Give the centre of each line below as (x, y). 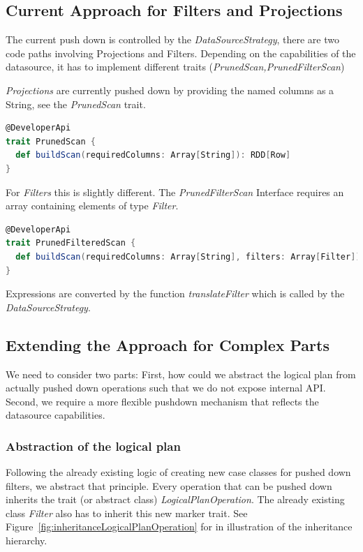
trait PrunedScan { (51, 141)
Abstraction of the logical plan (93, 446)
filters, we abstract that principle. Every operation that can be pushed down (169, 485)
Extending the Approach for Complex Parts (168, 344)
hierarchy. (27, 540)
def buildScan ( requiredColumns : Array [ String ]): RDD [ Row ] (153, 155)
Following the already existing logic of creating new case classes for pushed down (178, 472)
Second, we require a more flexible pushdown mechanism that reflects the (162, 401)
